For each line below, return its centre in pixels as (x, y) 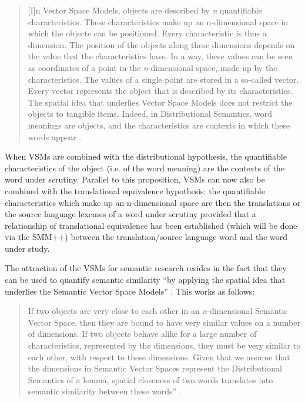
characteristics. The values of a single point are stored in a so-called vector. (163, 79)
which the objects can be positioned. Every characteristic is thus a (147, 33)
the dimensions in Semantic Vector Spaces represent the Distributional (155, 368)
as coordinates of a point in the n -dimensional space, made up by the (152, 67)
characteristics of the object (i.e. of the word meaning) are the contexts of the (145, 168)
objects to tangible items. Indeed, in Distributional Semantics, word (150, 114)
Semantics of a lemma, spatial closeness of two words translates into (150, 379)
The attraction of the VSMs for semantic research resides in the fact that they (146, 268)
